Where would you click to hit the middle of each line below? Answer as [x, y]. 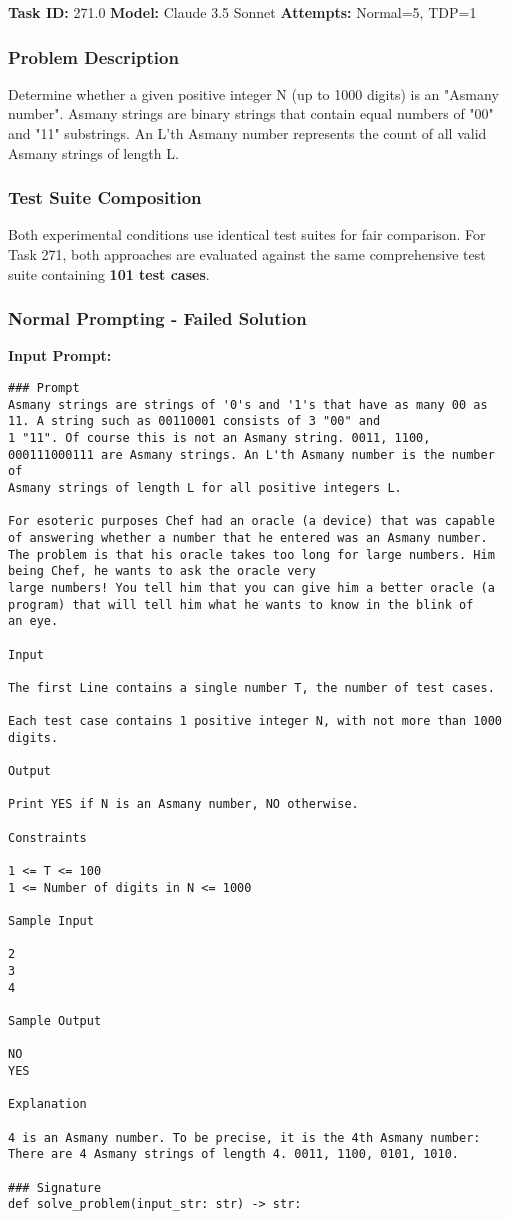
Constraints [47, 837]
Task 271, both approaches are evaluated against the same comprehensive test [247, 254]
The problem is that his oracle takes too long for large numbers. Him [251, 554]
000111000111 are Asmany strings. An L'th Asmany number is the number [251, 454]
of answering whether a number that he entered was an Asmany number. [248, 537]
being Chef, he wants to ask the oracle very [162, 571]
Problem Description [93, 56]
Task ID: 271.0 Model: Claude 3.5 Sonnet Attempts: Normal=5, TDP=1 [242, 12]
